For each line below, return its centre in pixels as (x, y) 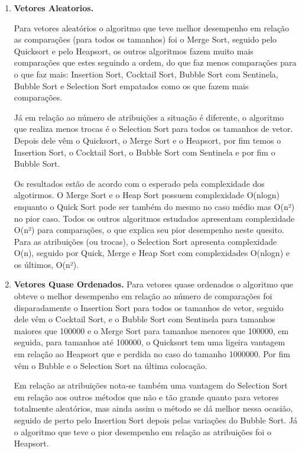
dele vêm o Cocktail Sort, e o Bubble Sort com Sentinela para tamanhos (144, 319)
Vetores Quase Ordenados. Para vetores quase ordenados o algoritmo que (154, 284)
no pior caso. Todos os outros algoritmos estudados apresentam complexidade (154, 218)
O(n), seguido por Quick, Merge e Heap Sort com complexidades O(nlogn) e (152, 253)
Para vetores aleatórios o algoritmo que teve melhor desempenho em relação (152, 27)
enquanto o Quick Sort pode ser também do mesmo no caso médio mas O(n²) (154, 206)
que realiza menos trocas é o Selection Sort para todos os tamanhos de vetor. (153, 129)
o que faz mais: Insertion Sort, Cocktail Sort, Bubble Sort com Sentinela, (146, 74)
